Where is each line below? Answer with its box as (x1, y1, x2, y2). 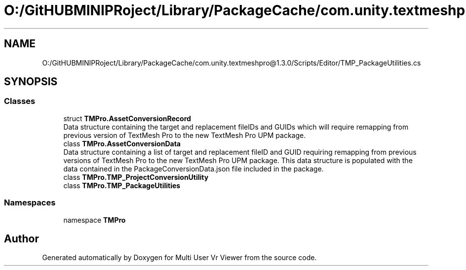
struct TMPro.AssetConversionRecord (63, 114, 191, 123)
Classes (4, 96, 36, 106)
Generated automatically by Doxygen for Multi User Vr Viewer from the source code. (42, 253, 317, 262)
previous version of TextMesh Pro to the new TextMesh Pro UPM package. (63, 131, 306, 139)
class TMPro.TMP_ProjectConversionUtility (63, 172, 209, 181)
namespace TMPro (63, 215, 126, 224)
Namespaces (4, 198, 56, 208)
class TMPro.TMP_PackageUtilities (63, 181, 181, 190)
